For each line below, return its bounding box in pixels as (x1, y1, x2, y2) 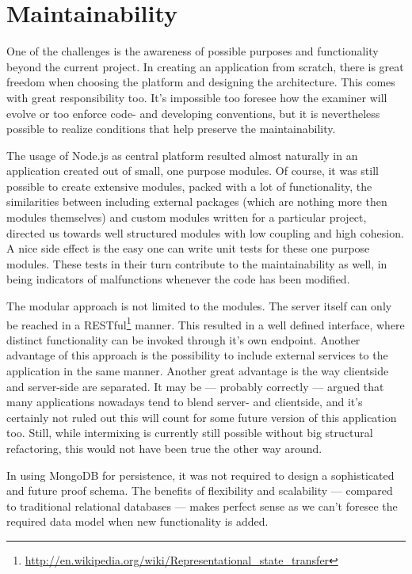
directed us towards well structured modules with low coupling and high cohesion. (6, 224, 404, 241)
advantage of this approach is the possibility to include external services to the (6, 347, 388, 363)
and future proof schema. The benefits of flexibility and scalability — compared (6, 482, 393, 499)
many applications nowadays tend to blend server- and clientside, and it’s (6, 393, 363, 410)
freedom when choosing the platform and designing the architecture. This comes (6, 74, 395, 90)
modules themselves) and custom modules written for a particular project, (6, 209, 367, 226)
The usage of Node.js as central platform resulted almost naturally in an (6, 146, 358, 163)
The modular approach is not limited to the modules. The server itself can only (6, 298, 392, 314)
